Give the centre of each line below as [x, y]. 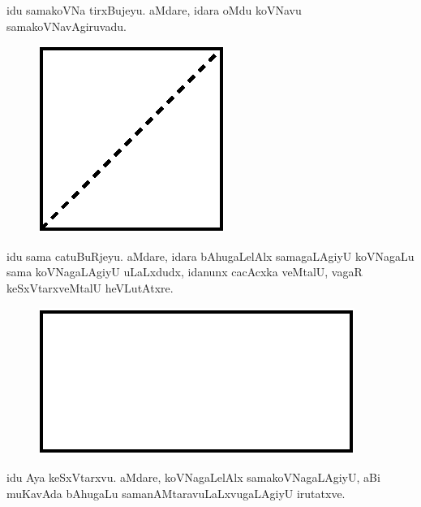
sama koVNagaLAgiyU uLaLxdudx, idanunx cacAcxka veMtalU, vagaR [185, 272]
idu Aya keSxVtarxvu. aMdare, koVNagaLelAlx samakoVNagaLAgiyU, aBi [193, 477]
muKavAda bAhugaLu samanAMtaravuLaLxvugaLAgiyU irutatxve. [176, 493]
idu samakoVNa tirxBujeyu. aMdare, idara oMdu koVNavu [154, 10]
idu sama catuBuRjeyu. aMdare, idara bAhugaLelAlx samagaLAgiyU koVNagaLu [210, 256]
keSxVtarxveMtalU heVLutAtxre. [90, 287]
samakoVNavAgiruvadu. [67, 26]
